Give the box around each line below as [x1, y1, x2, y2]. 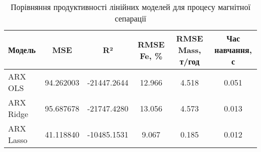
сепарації [114, 12, 147, 24]
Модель [8, 44, 36, 55]
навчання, [214, 44, 252, 55]
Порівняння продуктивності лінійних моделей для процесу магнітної [11, 1, 250, 12]
